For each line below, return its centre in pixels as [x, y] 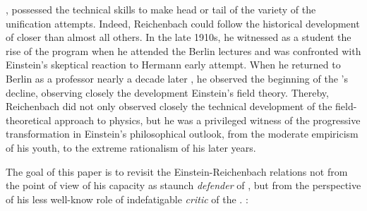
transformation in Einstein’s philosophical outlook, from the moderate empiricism [182, 134]
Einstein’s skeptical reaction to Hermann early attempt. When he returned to [173, 65]
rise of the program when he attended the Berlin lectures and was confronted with [183, 50]
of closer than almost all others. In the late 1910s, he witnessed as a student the [179, 37]
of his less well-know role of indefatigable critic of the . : [127, 199]
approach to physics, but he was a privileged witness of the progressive [207, 120]
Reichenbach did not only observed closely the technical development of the [169, 106]
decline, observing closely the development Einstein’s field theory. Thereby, [167, 92]
